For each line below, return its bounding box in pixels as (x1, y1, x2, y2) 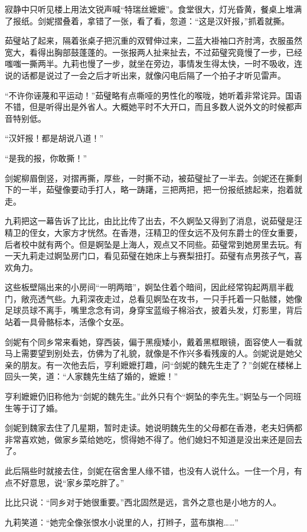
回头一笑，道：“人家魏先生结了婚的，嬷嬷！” (5, 370, 178, 382)
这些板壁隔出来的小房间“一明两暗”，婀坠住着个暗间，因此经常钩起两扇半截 (5, 281, 294, 293)
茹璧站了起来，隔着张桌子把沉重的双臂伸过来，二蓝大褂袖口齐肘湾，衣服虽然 (5, 34, 302, 47)
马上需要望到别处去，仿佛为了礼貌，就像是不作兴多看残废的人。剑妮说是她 (5, 347, 294, 359)
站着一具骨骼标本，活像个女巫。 (5, 316, 129, 328)
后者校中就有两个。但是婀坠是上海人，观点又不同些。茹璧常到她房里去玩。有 (5, 238, 302, 250)
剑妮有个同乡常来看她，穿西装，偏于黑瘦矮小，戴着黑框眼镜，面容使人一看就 (5, 335, 302, 348)
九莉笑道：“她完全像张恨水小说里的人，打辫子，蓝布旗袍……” (5, 515, 239, 528)
